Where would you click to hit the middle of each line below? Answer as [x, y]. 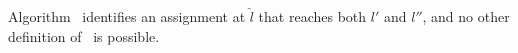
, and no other [466, 16]
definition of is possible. [84, 35]
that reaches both [312, 16]
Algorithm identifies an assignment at [127, 16]
